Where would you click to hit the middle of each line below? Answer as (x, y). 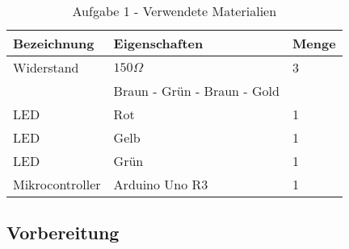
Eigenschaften (158, 43)
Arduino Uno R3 (161, 184)
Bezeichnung (54, 43)
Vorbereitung (63, 232)
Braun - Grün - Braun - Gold (196, 91)
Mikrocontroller (57, 184)
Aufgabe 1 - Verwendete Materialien (174, 11)
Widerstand (46, 67)
